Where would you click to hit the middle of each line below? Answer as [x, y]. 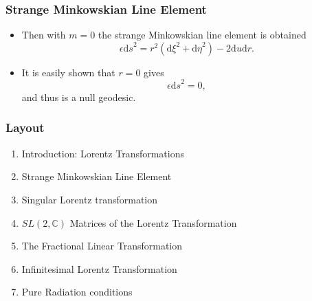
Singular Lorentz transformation [90, 199]
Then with [44, 35]
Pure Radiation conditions [77, 292]
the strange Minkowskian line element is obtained [202, 35]
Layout [25, 127]
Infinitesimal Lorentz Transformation [99, 268]
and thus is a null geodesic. [79, 97]
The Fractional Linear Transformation [102, 246]
